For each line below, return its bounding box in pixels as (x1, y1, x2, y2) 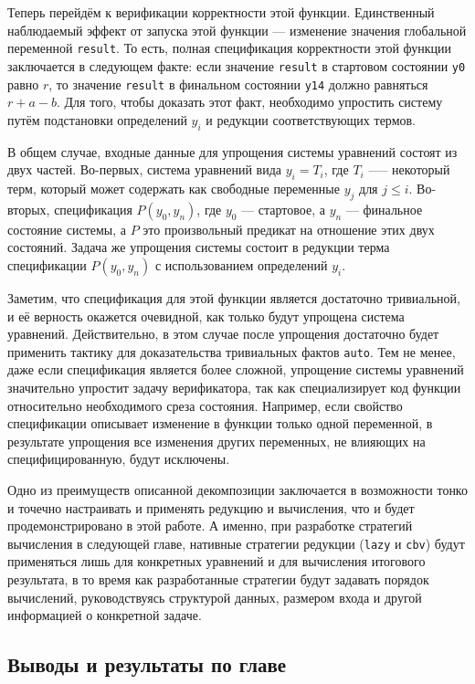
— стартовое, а (241, 199, 325, 218)
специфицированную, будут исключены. (7, 449, 230, 468)
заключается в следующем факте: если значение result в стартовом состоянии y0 (7, 56, 466, 75)
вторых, (7, 199, 50, 218)
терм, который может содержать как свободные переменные (7, 178, 340, 197)
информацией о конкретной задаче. (7, 605, 202, 625)
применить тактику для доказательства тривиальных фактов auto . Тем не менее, (7, 342, 456, 361)
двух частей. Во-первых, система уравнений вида (7, 160, 282, 179)
